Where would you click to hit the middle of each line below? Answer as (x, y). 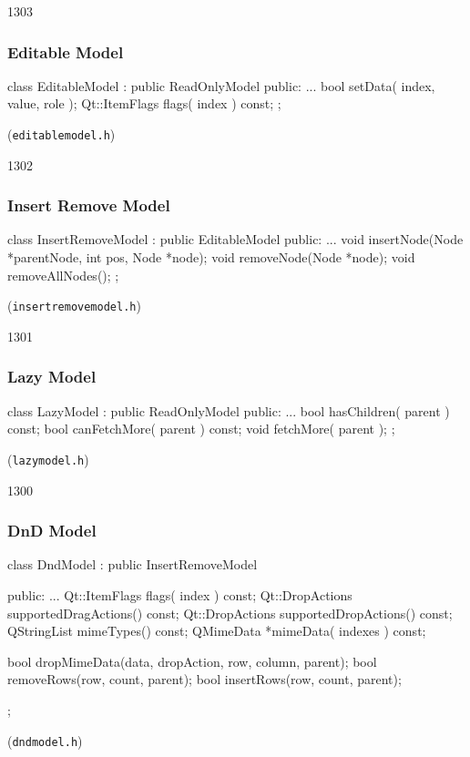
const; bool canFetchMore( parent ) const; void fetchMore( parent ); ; (201, 429)
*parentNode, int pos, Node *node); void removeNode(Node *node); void (211, 257)
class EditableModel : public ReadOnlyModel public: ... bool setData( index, (221, 85)
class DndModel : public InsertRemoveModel (133, 564)
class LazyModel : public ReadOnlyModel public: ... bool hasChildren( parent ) (229, 410)
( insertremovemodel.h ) (74, 306)
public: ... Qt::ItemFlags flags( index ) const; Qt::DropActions (180, 594)
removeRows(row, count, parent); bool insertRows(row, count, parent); (204, 679)
